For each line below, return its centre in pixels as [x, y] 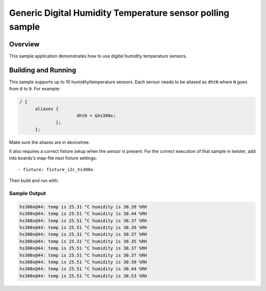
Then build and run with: [34, 181]
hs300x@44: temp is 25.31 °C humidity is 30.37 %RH [83, 235]
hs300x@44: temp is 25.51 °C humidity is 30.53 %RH [83, 276]
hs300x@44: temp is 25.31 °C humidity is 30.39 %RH [83, 207]
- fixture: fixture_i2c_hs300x [56, 169]
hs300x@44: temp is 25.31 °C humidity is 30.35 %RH [83, 241]
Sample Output [28, 193]
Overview [24, 44]
